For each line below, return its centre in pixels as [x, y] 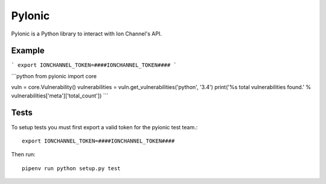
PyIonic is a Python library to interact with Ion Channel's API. [87, 34]
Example [28, 51]
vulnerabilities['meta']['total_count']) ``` [60, 96]
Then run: [23, 155]
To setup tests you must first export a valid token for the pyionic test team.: [104, 127]
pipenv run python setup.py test [71, 168]
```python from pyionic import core [54, 76]
